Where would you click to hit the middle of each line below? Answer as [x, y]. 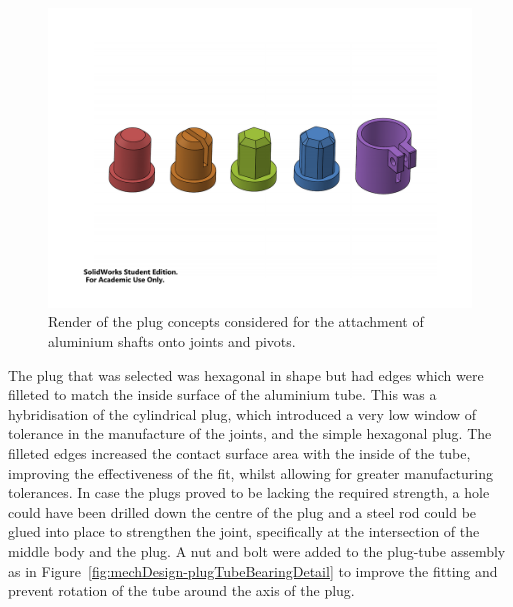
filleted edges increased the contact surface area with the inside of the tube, [239, 452]
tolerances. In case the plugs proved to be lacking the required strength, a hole [249, 492]
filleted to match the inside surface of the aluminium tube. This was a [222, 394]
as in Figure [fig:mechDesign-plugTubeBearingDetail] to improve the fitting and [253, 570]
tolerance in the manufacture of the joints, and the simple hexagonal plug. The [250, 433]
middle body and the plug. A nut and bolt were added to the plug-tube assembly [257, 550]
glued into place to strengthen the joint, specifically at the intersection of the [244, 531]
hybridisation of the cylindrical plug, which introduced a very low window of [242, 413]
